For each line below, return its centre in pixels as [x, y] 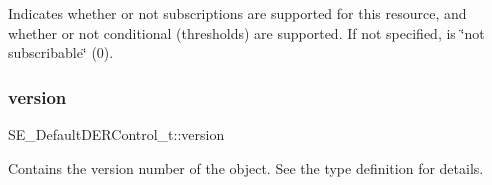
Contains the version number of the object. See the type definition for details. [246, 167]
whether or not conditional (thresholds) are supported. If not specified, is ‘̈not [246, 32]
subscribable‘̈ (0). [61, 52]
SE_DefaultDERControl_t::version [116, 134]
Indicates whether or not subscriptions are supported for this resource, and [237, 13]
